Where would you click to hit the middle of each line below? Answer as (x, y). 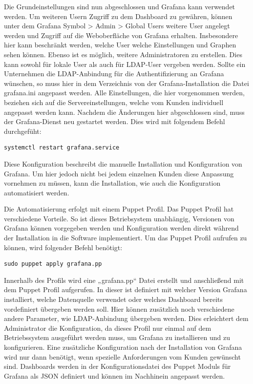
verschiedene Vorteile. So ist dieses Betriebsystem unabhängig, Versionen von (119, 218)
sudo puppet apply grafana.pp (53, 264)
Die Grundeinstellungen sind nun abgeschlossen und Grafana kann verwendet (120, 6)
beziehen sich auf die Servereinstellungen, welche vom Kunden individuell (114, 102)
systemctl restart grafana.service (62, 148)
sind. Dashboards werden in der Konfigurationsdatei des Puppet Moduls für (117, 366)
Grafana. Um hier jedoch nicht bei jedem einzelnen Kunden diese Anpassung (119, 173)
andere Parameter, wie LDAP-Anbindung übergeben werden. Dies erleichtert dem (126, 318)
